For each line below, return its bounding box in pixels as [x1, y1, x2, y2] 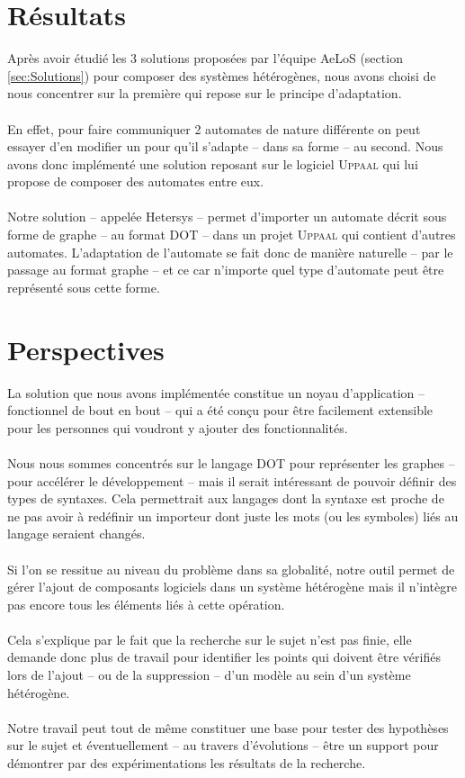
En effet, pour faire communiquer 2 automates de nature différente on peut [7, 119, 421, 138]
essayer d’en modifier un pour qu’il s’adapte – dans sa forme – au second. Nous [7, 137, 443, 156]
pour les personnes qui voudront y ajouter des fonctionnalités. [7, 418, 348, 437]
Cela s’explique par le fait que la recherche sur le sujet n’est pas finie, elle [7, 629, 412, 648]
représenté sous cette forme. [7, 277, 160, 296]
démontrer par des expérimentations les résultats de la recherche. [7, 754, 366, 773]
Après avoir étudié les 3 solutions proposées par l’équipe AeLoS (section [7, 49, 403, 68]
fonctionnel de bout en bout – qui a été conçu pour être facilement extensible [7, 401, 434, 420]
